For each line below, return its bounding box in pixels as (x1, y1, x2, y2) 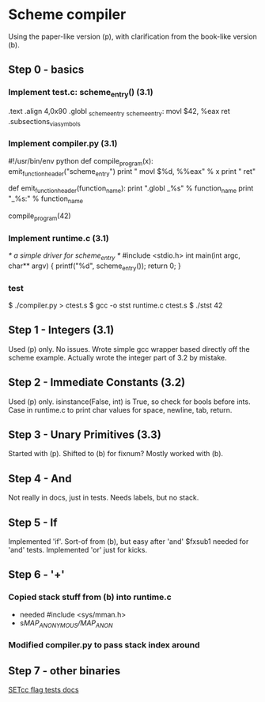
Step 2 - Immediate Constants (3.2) (8, 376, 186, 389)
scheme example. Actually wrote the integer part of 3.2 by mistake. (8, 353, 227, 362)
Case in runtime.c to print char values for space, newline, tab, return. (8, 405, 233, 414)
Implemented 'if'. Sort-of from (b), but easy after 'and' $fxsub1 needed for (8, 537, 249, 546)
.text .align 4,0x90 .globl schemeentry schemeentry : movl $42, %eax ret (8, 106, 231, 118)
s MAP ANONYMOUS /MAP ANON (19, 618, 113, 629)
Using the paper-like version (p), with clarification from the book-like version (8, 32, 257, 41)
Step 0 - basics (8, 63, 85, 77)
